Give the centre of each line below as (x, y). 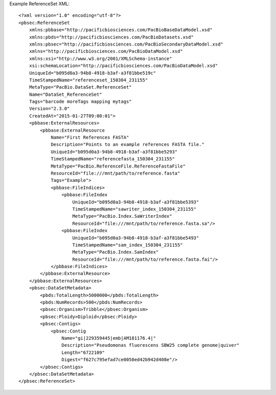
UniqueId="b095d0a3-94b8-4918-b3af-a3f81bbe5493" (136, 238)
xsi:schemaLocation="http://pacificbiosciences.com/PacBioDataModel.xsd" (123, 66)
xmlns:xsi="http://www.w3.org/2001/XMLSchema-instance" (100, 58)
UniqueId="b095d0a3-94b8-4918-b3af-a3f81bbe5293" (114, 152)
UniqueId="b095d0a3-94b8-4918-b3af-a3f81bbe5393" (136, 202)
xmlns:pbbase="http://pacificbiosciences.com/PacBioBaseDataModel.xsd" (121, 30)
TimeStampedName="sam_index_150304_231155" (128, 245)
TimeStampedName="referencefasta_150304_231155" (113, 159)
